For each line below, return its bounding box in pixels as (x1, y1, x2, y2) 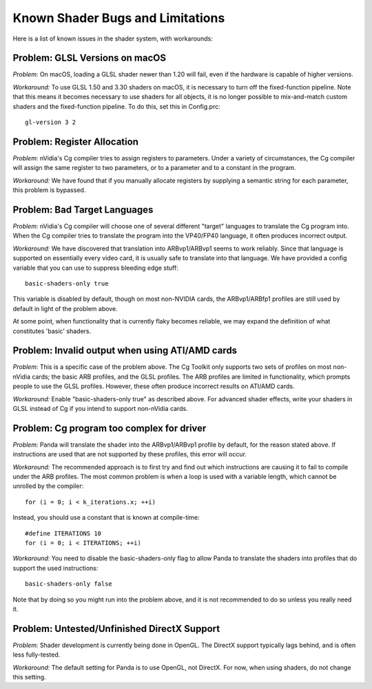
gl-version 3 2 (25, 118, 76, 127)
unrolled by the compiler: (12, 482, 84, 490)
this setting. (12, 673, 46, 681)
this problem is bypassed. (12, 186, 86, 194)
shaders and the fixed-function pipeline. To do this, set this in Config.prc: (12, 102, 220, 110)
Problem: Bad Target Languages (12, 204, 154, 215)
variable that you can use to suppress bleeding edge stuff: (12, 264, 178, 272)
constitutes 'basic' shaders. (12, 327, 92, 335)
